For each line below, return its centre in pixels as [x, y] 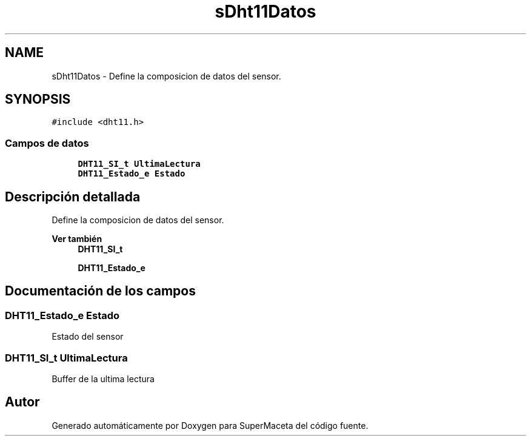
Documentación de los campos [100, 291]
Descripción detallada [73, 197]
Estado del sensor [88, 337]
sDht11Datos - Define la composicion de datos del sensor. [166, 76]
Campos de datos [47, 143]
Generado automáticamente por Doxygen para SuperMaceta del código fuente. [210, 425]
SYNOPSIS [38, 99]
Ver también [77, 239]
